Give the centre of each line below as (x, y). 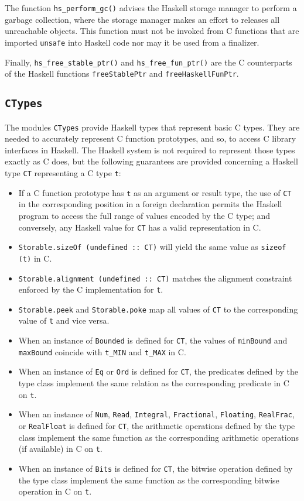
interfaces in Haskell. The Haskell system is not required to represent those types (150, 150)
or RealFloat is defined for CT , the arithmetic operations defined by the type (157, 425)
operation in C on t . (55, 491)
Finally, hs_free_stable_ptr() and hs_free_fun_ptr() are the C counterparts (148, 62)
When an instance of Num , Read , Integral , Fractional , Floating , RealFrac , (156, 414)
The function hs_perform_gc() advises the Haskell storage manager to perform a (151, 8)
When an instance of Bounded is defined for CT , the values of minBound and (153, 340)
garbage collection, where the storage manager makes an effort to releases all (142, 19)
